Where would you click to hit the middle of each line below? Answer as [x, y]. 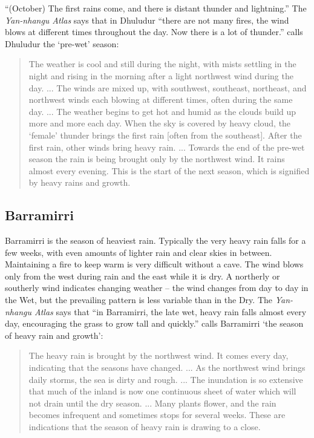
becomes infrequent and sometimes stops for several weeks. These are [157, 415]
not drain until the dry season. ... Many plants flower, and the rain [152, 403]
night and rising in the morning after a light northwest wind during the [161, 75]
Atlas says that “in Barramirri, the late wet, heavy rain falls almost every [171, 311]
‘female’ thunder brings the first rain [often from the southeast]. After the [165, 135]
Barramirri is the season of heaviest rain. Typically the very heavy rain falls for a [155, 240]
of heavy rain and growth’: [54, 335]
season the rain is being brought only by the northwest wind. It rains [157, 159]
